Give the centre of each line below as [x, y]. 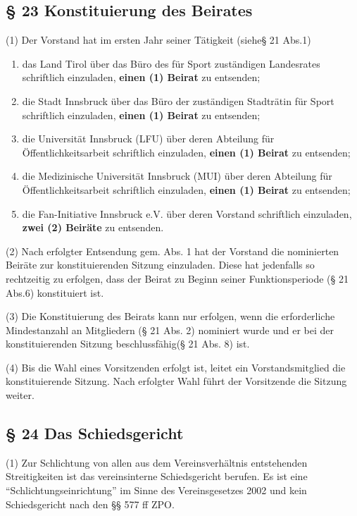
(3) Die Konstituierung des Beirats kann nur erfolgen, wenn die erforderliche [170, 316]
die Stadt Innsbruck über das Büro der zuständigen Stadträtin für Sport [178, 100]
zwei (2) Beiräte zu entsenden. [93, 227]
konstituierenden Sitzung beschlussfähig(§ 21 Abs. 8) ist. [128, 344]
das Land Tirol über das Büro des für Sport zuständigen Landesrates [171, 63]
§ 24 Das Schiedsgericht [95, 433]
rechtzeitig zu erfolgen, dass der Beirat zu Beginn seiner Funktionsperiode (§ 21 [177, 278]
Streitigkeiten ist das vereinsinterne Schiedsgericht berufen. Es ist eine [157, 476]
